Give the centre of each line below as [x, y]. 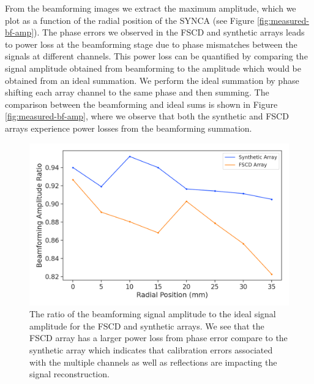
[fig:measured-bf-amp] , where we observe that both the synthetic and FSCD [147, 116]
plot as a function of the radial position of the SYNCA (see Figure [130, 20]
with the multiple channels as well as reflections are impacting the [153, 362]
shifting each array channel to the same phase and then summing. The [137, 92]
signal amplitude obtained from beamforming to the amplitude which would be [153, 68]
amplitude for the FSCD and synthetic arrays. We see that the [147, 326]
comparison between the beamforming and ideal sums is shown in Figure [141, 104]
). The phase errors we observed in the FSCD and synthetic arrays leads [169, 32]
